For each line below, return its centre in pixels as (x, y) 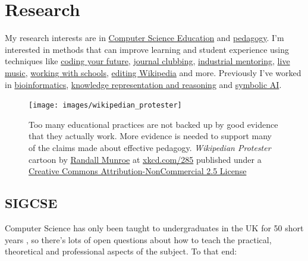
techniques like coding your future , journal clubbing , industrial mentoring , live (147, 61)
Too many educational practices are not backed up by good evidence (153, 124)
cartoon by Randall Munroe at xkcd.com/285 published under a (145, 159)
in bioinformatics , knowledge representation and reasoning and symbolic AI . (143, 84)
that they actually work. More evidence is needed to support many (150, 136)
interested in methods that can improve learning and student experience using (147, 49)
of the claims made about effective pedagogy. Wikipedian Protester (150, 147)
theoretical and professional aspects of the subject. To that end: (121, 251)
